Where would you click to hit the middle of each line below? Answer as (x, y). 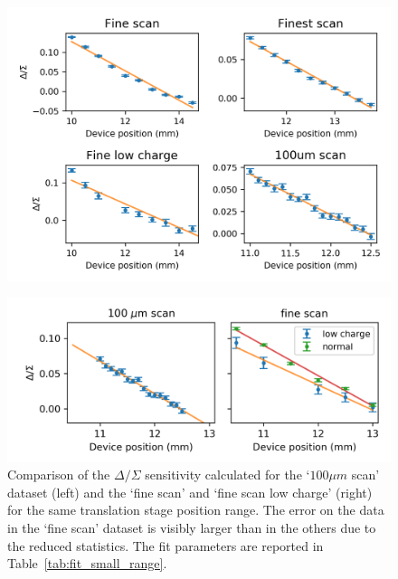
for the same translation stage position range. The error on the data (196, 510)
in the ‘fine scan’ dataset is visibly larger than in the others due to (192, 527)
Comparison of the (59, 475)
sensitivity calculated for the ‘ (227, 475)
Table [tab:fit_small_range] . (87, 563)
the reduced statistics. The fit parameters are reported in (166, 545)
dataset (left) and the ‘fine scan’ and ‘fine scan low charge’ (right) (190, 492)
